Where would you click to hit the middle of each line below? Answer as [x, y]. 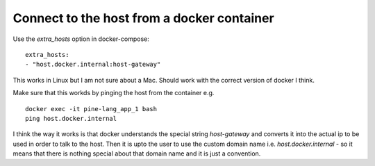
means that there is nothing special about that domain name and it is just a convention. [137, 153]
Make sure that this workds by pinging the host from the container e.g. [114, 93]
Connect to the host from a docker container [143, 18]
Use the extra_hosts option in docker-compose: [81, 39]
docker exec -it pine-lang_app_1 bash [91, 109]
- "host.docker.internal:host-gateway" [93, 65]
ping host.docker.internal [71, 118]
